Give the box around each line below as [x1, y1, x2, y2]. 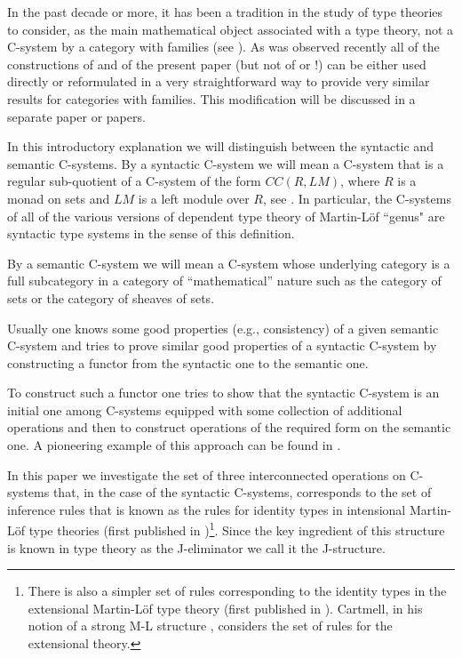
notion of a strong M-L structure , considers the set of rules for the [28, 616, 393, 635]
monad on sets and [7, 189, 110, 207]
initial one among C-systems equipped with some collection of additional [7, 400, 402, 419]
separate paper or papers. [7, 107, 146, 125]
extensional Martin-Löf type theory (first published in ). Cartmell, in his [28, 598, 423, 617]
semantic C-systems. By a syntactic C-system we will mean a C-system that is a [7, 154, 444, 173]
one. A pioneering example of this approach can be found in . [7, 436, 341, 454]
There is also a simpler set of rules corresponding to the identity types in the [28, 582, 447, 600]
